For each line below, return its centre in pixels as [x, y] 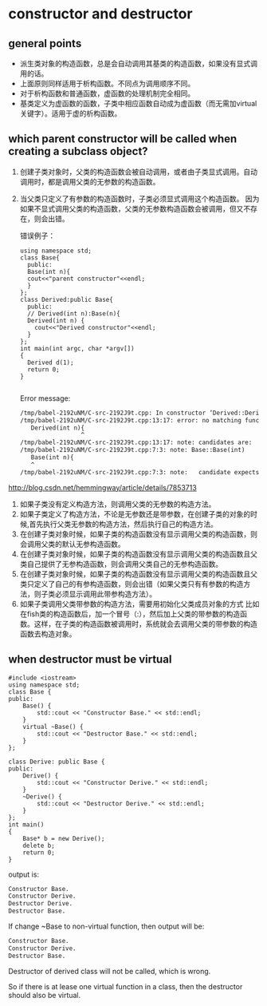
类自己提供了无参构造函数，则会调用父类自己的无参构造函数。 [121, 564]
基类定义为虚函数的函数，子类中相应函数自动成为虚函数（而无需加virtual [138, 103]
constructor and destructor [100, 14]
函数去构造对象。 [48, 634]
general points [45, 44]
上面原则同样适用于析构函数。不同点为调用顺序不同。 [107, 83]
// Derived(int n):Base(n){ [74, 313]
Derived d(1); [51, 362]
